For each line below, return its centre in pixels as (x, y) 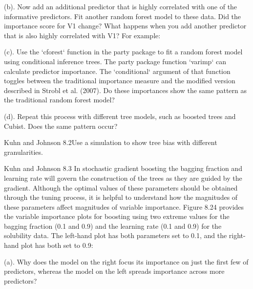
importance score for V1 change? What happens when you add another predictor (125, 26)
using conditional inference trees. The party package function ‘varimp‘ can (115, 61)
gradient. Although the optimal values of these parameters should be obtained (121, 187)
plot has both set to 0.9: (57, 245)
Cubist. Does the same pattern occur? (61, 126)
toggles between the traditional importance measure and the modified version (120, 81)
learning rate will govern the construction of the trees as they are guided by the (123, 178)
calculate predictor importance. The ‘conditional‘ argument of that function (117, 71)
